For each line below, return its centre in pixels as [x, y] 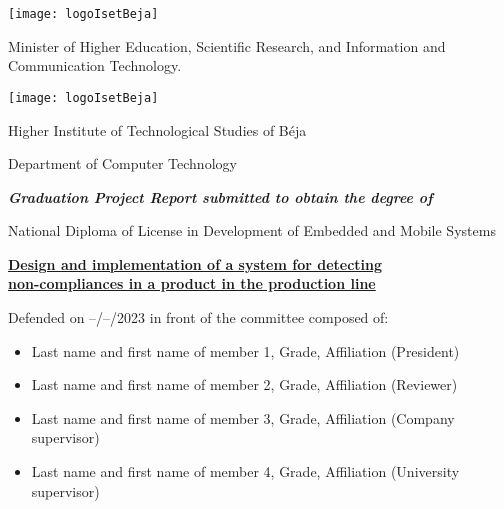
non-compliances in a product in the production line [192, 283]
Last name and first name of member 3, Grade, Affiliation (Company [243, 417]
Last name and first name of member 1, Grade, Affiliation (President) [245, 350]
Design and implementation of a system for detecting [195, 263]
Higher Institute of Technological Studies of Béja [157, 129]
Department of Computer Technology [122, 163]
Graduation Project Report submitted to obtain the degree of [220, 196]
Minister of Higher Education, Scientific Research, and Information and [227, 45]
